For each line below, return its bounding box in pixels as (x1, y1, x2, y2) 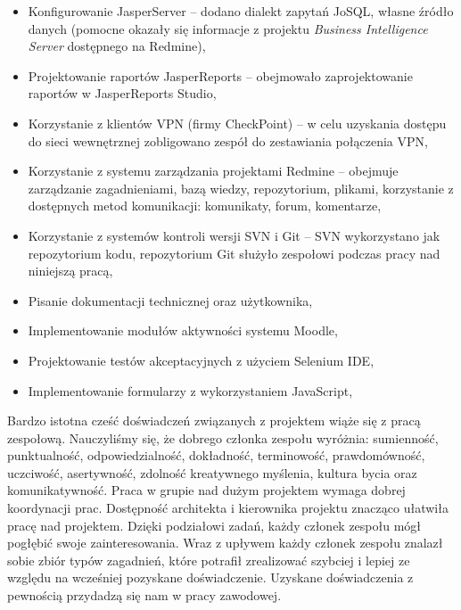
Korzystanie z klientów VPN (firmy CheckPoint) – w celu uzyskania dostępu (28, 113, 447, 132)
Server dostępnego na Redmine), (28, 37, 206, 55)
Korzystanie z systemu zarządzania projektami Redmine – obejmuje (28, 161, 399, 180)
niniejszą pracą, (28, 261, 113, 280)
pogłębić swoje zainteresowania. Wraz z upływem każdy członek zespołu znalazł (7, 533, 443, 552)
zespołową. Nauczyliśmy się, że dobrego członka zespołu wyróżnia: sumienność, (7, 428, 439, 447)
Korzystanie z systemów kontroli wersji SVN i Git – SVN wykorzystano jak (28, 226, 440, 244)
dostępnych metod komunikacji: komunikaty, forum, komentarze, (28, 196, 382, 215)
